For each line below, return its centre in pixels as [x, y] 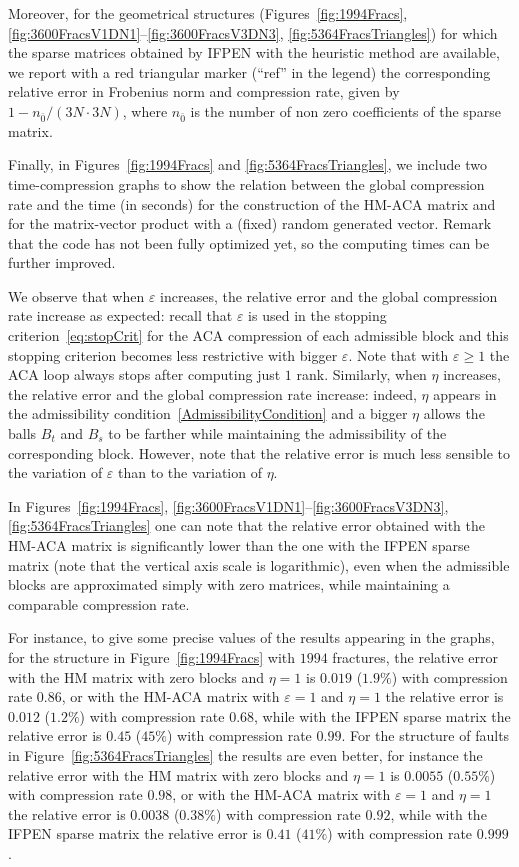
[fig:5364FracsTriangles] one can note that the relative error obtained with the [247, 525]
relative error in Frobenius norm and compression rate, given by [204, 91]
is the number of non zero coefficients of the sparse [345, 110]
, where [145, 110]
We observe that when [76, 295]
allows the [454, 413]
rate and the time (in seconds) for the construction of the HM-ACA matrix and [252, 203]
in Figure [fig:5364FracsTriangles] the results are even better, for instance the [245, 754]
